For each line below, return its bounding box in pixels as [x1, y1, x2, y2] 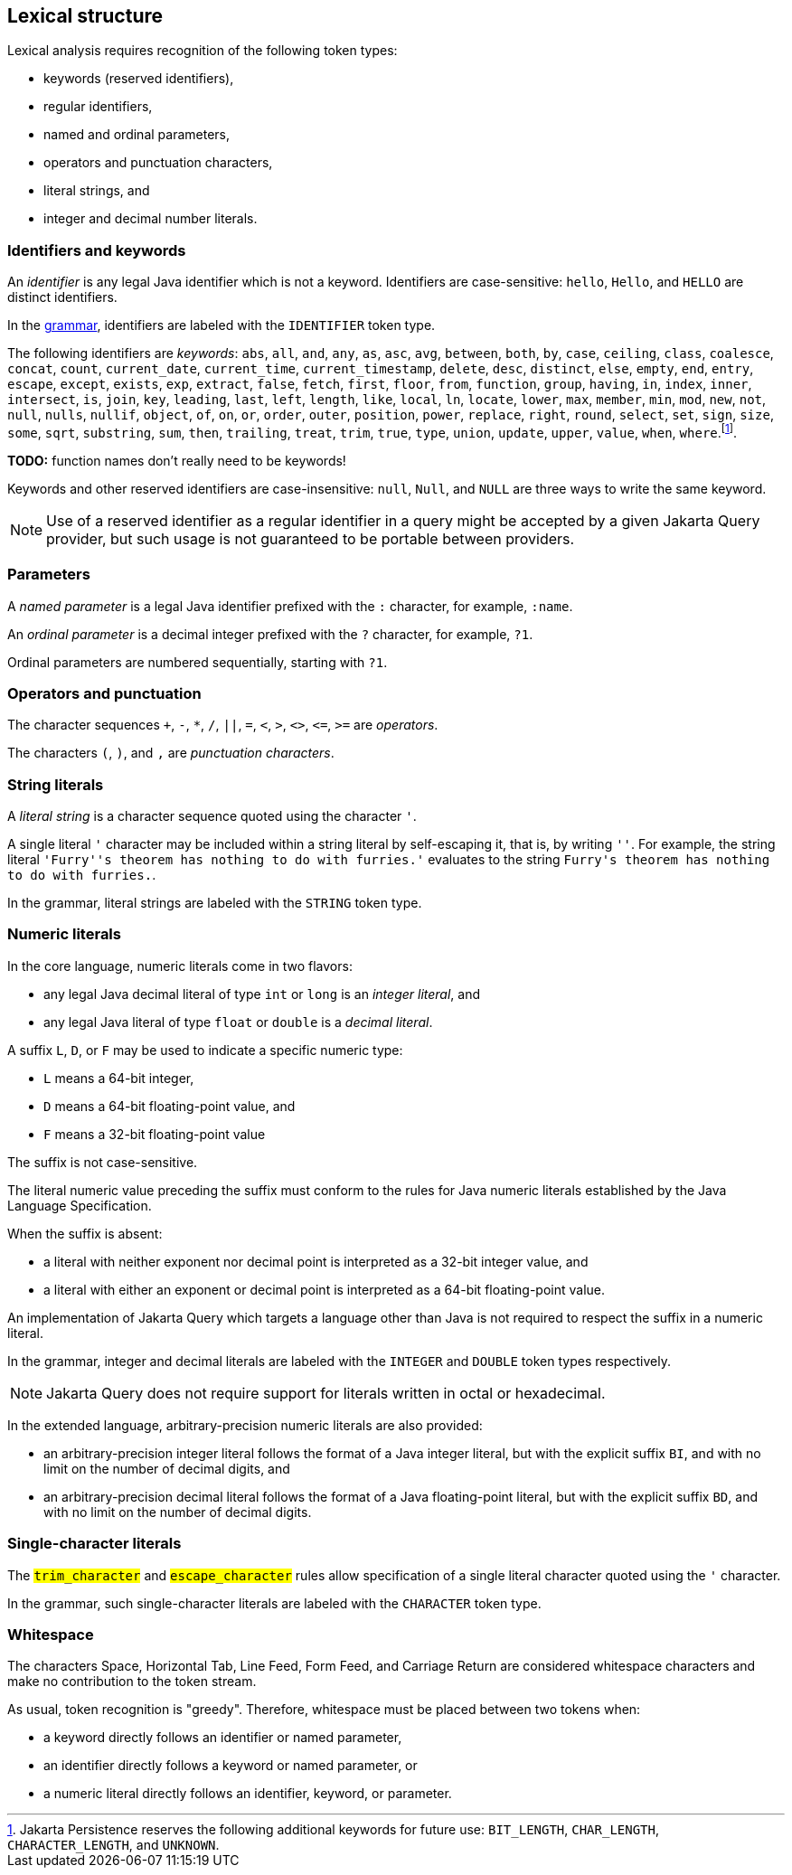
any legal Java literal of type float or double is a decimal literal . [43, 1013, 433, 1030]
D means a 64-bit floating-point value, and [43, 1098, 296, 1114]
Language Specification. [7, 1197, 152, 1213]
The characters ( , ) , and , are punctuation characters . [7, 745, 335, 761]
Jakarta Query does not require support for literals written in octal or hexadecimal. [46, 1383, 606, 1402]
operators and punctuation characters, [43, 155, 273, 171]
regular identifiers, [43, 99, 153, 115]
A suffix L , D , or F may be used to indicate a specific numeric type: [7, 1041, 403, 1058]
